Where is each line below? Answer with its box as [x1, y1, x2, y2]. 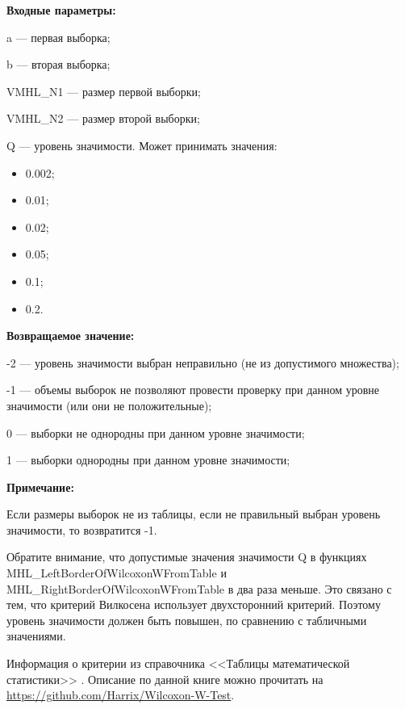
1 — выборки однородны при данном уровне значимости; [6, 451, 290, 468]
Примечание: [6, 478, 74, 495]
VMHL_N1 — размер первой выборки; [6, 82, 201, 99]
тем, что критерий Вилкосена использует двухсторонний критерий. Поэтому [6, 596, 381, 613]
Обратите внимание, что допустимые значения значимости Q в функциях [6, 548, 367, 565]
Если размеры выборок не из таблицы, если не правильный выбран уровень [6, 506, 381, 522]
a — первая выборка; [6, 28, 111, 45]
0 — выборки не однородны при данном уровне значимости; [6, 424, 305, 441]
